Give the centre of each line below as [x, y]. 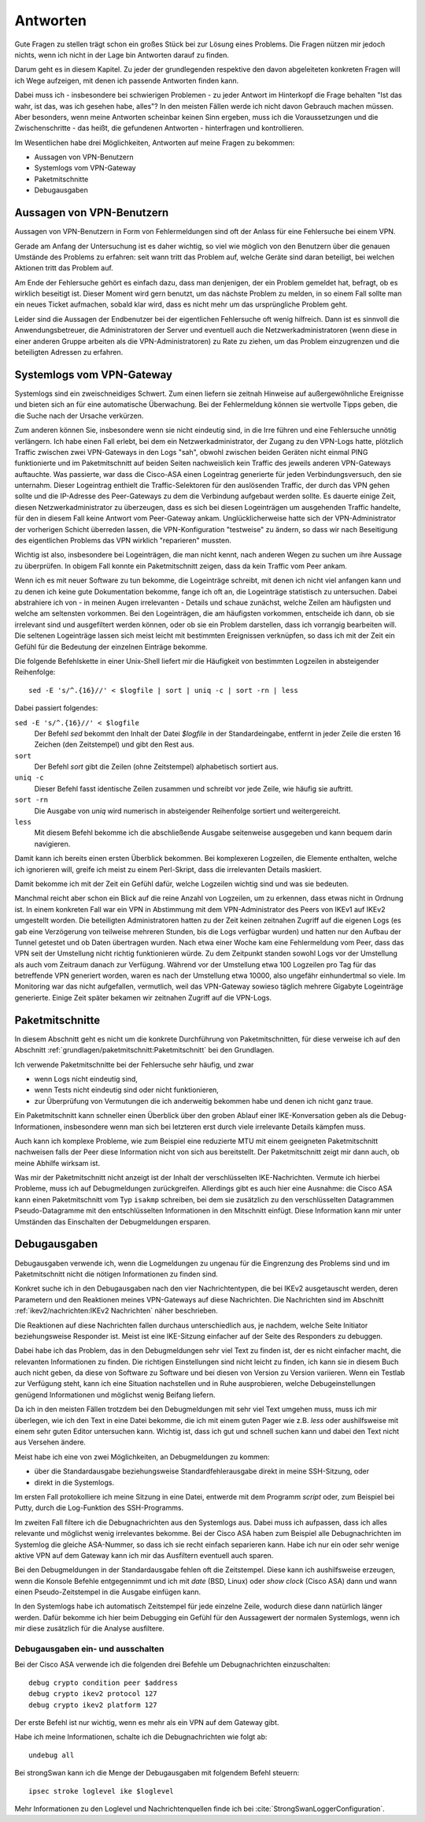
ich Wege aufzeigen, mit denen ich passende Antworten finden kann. [127, 80]
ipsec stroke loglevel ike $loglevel [102, 1791]
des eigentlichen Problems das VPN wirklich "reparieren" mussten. [123, 541]
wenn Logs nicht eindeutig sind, [86, 1079]
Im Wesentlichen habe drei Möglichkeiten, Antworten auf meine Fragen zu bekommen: [155, 143]
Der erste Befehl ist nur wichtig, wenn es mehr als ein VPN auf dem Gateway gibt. [147, 1722]
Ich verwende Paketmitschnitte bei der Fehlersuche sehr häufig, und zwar [134, 1064]
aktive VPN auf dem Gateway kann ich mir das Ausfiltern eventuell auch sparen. [144, 1555]
